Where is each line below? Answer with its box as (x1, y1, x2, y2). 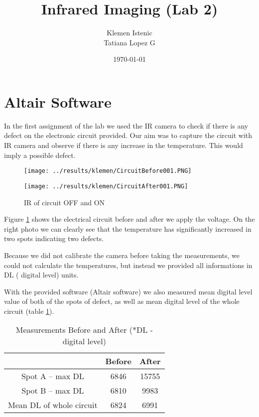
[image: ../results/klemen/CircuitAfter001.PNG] (24, 182, 188, 190)
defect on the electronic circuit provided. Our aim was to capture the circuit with (4, 130, 253, 140)
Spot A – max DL (21, 370, 84, 382)
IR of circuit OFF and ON (24, 197, 105, 207)
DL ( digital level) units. (4, 270, 79, 280)
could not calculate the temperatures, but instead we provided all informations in (4, 260, 253, 270)
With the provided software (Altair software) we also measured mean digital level (4, 286, 253, 296)
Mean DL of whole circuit (8, 399, 98, 411)
